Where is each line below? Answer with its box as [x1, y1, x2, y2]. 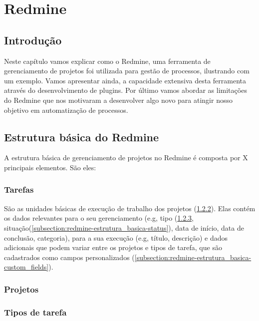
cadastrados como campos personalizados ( [4, 252, 135, 262]
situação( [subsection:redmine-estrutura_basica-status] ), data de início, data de [4, 222, 244, 233]
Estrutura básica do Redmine [4, 129, 159, 144]
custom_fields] [4, 262, 49, 272]
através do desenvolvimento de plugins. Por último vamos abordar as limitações [4, 85, 247, 95]
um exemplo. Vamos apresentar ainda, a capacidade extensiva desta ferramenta [4, 75, 246, 85]
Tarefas [4, 183, 34, 196]
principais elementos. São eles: [4, 162, 96, 172]
